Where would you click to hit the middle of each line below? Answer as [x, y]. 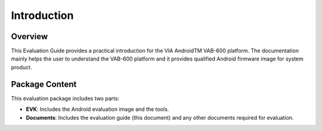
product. [21, 67]
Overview [30, 36]
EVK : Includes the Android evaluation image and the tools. [97, 109]
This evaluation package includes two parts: [65, 98]
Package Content [44, 84]
